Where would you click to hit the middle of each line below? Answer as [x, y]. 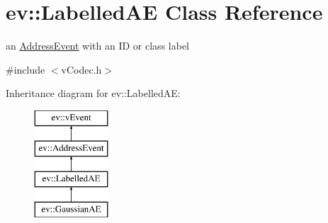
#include [26, 69]
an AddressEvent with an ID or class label [97, 46]
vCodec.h [81, 69]
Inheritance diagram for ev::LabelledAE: [93, 93]
